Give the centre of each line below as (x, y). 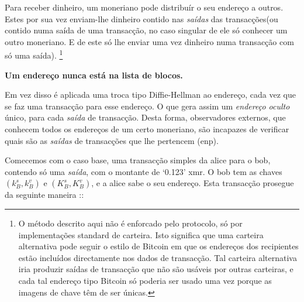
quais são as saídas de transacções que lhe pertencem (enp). (112, 140)
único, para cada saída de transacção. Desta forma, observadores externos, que (145, 117)
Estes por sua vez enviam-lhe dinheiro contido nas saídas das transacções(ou (141, 18)
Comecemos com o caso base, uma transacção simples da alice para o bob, (138, 160)
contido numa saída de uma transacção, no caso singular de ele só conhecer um (146, 30)
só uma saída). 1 (34, 54)
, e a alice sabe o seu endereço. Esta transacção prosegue (193, 183)
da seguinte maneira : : (44, 195)
